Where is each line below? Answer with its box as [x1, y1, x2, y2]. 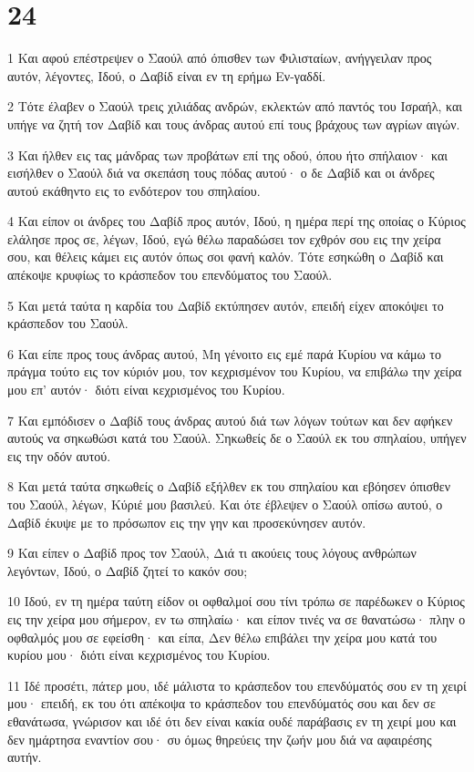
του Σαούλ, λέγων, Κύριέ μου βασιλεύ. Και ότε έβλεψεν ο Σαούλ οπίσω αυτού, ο [7, 495, 443, 513]
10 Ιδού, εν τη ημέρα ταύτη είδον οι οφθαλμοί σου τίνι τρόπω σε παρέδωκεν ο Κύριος [7, 592, 465, 611]
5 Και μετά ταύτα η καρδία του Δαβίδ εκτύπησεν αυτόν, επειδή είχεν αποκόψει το [7, 295, 444, 314]
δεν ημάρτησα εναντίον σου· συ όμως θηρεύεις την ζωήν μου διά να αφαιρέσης [7, 729, 432, 748]
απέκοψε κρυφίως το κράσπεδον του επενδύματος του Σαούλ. [7, 265, 333, 284]
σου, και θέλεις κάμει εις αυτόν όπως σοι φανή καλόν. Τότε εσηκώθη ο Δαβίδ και [7, 247, 444, 266]
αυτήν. [7, 747, 42, 767]
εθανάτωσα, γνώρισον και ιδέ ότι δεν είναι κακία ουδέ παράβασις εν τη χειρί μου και [7, 711, 457, 730]
